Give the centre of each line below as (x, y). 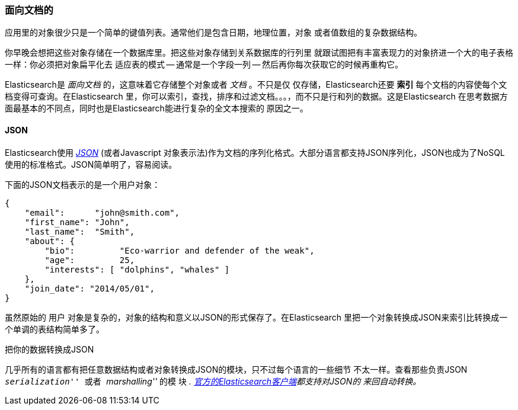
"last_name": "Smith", (80, 231)
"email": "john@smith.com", (102, 212)
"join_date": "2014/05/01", (89, 288)
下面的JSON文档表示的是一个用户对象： (83, 184)
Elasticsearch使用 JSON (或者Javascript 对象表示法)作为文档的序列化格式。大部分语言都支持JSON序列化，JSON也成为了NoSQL (255, 152)
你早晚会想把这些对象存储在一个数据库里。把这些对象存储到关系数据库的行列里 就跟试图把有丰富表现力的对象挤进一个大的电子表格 (259, 53)
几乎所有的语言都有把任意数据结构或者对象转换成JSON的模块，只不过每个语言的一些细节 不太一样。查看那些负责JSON (236, 369)
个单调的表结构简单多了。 (55, 329)
